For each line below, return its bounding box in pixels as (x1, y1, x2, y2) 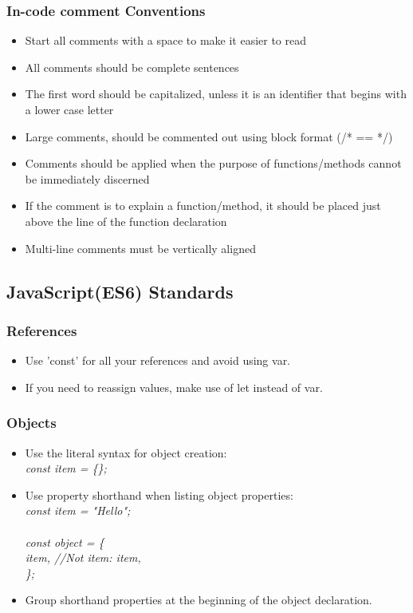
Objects (6, 413, 57, 433)
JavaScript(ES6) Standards (6, 279, 234, 303)
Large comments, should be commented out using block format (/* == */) (25, 128, 393, 144)
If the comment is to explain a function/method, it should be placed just (25, 197, 381, 214)
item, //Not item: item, (25, 549, 141, 566)
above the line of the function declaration (25, 212, 227, 229)
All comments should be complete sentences (25, 58, 239, 75)
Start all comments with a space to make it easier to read (25, 32, 307, 49)
